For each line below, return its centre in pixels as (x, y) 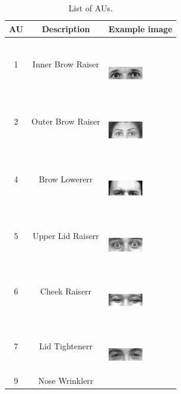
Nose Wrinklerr (66, 381)
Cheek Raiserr (66, 291)
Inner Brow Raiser (66, 64)
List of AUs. (90, 8)
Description (66, 28)
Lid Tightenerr (66, 345)
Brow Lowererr (66, 179)
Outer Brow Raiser (66, 121)
